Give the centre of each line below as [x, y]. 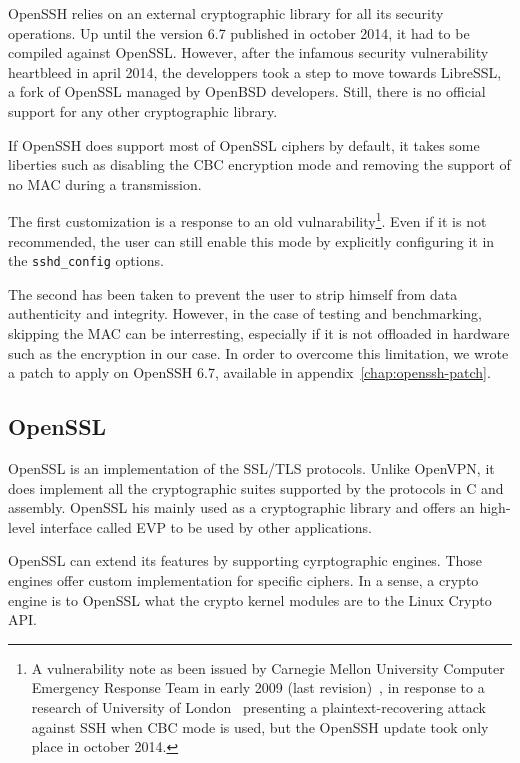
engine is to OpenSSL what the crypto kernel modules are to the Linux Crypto [250, 599]
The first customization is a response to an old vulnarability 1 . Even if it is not [247, 219]
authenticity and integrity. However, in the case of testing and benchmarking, [245, 313]
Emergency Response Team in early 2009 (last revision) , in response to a [258, 687]
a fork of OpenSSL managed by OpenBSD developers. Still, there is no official [247, 91]
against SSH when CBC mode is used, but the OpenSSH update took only [260, 726]
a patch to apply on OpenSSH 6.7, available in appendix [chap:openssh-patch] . [249, 372]
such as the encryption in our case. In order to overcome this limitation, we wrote [258, 352]
